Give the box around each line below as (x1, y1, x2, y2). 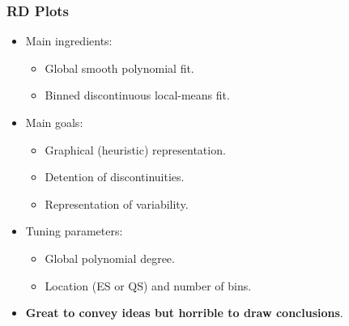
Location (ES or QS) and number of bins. (45, 277, 252, 294)
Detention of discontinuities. (45, 168, 185, 185)
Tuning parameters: (25, 222, 123, 239)
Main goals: (25, 114, 83, 130)
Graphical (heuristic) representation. (45, 141, 226, 158)
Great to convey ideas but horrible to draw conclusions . (25, 304, 343, 321)
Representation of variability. (45, 195, 189, 212)
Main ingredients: (25, 32, 113, 49)
